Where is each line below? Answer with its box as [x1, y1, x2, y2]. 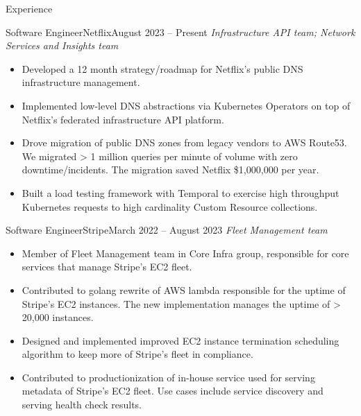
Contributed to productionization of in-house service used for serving [22, 370, 315, 384]
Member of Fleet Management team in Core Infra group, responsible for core [22, 245, 349, 260]
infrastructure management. [22, 75, 140, 89]
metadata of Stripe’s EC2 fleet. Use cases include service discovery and [22, 383, 324, 398]
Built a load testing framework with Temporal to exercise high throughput [22, 185, 339, 200]
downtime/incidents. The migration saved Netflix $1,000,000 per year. [22, 162, 319, 177]
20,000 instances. [22, 310, 94, 324]
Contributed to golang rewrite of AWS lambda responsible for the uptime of [22, 282, 346, 297]
